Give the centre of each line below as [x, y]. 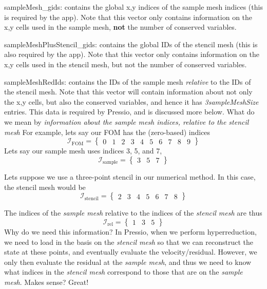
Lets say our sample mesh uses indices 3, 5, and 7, [83, 151]
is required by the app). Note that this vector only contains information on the [128, 17]
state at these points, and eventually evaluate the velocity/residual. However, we [131, 252]
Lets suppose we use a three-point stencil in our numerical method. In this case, [130, 177]
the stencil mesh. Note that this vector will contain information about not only [128, 92]
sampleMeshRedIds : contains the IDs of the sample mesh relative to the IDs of [128, 81]
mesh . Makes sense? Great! [46, 282]
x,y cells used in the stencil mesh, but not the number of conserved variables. [126, 64]
